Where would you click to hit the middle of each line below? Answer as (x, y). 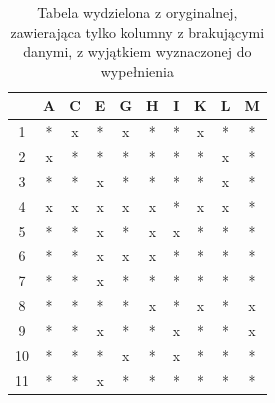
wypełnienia (137, 70)
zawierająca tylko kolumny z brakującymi (137, 31)
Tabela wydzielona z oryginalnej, (137, 12)
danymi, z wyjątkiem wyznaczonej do (137, 51)
